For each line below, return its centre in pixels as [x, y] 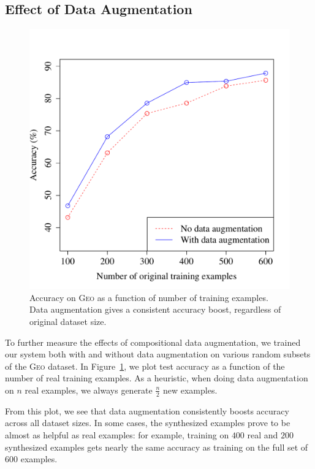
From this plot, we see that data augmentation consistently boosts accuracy [147, 410]
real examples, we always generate [89, 390]
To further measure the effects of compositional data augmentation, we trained [153, 342]
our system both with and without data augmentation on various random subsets [158, 354]
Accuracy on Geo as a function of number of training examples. [149, 297]
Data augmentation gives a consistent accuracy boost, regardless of [155, 309]
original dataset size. [68, 321]
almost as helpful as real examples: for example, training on [117, 434]
